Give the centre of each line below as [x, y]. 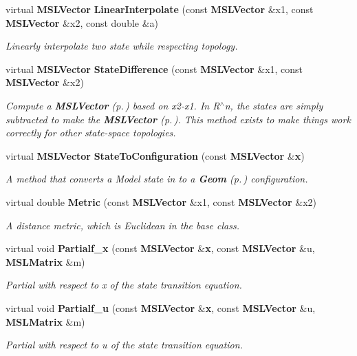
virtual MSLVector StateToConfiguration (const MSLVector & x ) [155, 155]
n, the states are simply [274, 105]
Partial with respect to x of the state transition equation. [124, 285]
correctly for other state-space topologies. [91, 133]
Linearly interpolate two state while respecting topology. [122, 46]
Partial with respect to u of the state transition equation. [124, 345]
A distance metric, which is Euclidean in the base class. [122, 225]
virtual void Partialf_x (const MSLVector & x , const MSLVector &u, [160, 248]
